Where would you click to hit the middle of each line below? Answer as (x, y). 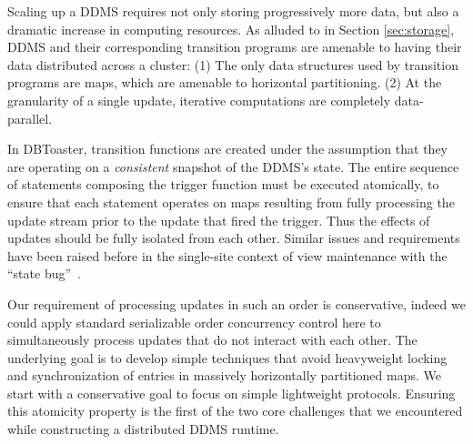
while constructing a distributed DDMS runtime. (143, 429)
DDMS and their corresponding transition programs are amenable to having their (235, 47)
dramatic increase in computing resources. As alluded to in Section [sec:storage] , (231, 29)
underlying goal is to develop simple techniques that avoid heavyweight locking (227, 357)
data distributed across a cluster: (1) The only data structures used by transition (233, 64)
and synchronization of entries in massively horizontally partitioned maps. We (224, 375)
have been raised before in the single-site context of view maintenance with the (227, 255)
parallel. (30, 118)
